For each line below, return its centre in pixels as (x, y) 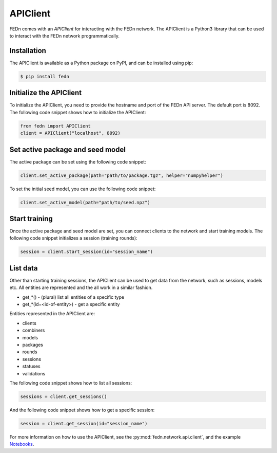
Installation (28, 51)
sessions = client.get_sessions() (64, 396)
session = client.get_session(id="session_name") (84, 423)
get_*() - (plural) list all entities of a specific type (73, 297)
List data (24, 268)
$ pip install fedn (45, 76)
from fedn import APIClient (55, 126)
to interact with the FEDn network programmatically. (65, 35)
